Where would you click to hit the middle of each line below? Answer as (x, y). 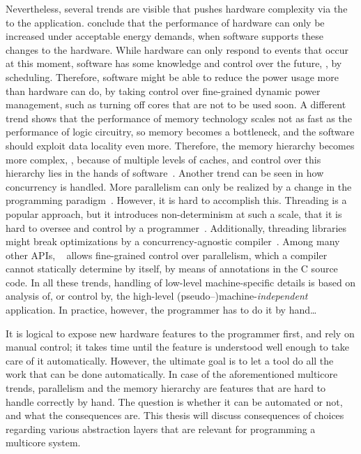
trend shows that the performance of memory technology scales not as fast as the (179, 118)
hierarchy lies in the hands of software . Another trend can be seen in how (165, 173)
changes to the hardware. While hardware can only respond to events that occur (177, 49)
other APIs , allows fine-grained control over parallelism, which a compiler (167, 255)
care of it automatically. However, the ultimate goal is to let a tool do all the (170, 360)
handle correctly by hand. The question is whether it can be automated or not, (174, 401)
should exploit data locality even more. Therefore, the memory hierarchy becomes (180, 145)
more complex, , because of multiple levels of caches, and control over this (163, 159)
